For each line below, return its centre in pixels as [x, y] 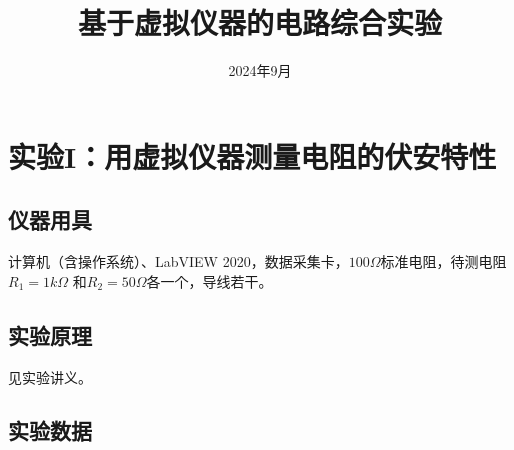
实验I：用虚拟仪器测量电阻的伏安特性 [252, 155]
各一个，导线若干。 [209, 280]
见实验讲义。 [50, 376]
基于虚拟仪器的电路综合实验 [259, 22]
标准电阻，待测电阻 [443, 261]
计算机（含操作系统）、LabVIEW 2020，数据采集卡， [178, 261]
